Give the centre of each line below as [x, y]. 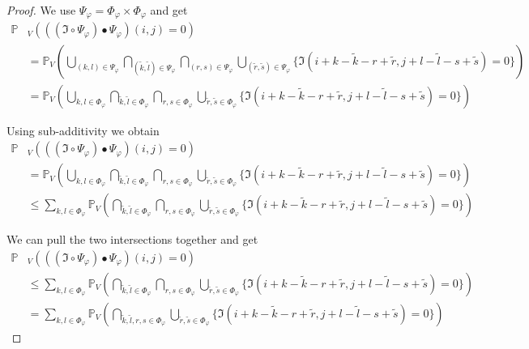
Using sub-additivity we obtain [83, 130]
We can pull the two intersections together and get [132, 239]
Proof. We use [41, 10]
